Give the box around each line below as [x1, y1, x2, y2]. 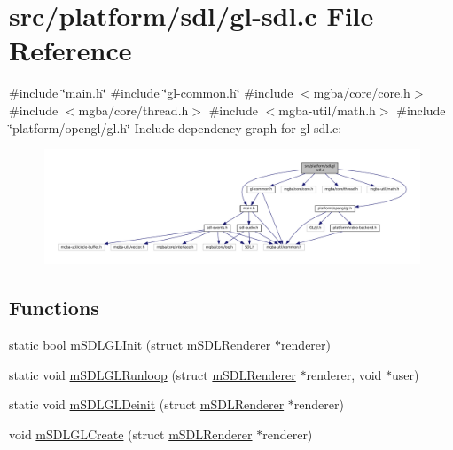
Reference [9, 32, 132, 68]
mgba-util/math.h [278, 100, 376, 119]
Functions [9, 294, 99, 321]
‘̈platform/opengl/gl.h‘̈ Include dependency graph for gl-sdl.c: [9, 118, 342, 137]
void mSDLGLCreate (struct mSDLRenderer [9, 424, 253, 443]
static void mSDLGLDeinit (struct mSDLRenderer [9, 395, 285, 414]
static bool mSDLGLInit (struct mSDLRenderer [9, 335, 271, 353]
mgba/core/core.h [313, 83, 410, 102]
